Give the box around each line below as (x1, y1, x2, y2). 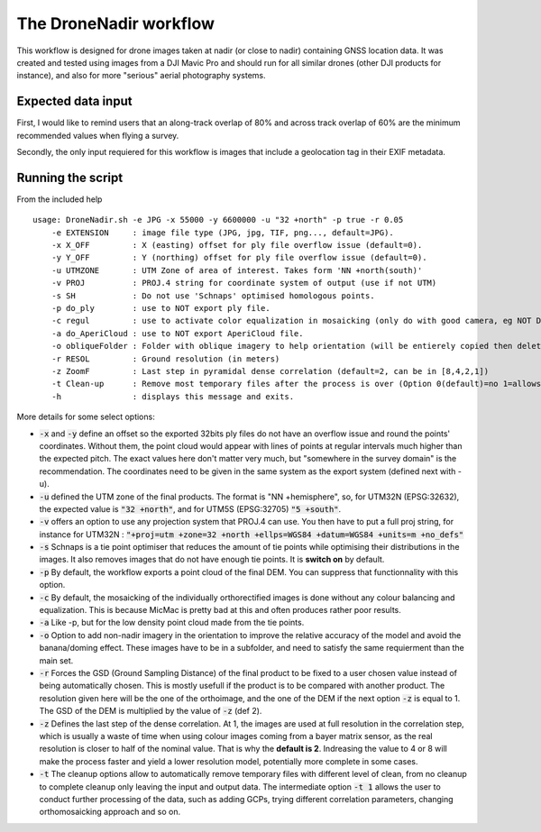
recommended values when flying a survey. (16, 130, 179, 141)
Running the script (16, 169, 124, 185)
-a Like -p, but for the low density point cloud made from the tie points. (39, 617, 305, 628)
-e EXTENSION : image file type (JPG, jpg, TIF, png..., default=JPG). (50, 227, 394, 238)
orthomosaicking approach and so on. (39, 807, 181, 818)
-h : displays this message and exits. (50, 391, 295, 401)
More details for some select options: (16, 411, 155, 423)
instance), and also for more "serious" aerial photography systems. (16, 70, 266, 81)
